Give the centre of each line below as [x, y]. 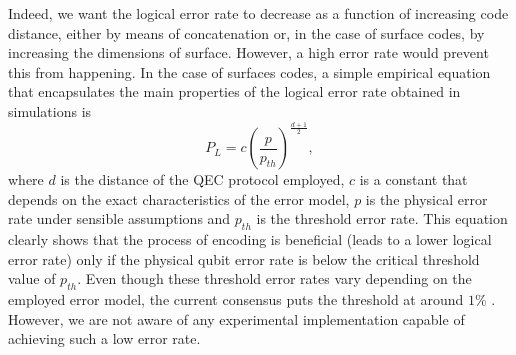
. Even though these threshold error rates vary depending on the [274, 278]
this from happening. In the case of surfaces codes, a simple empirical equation [249, 71]
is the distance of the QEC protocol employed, [202, 179]
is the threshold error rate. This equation [382, 218]
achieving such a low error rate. [104, 338]
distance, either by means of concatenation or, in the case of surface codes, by [246, 32]
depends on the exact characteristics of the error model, [179, 198]
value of [32, 278]
